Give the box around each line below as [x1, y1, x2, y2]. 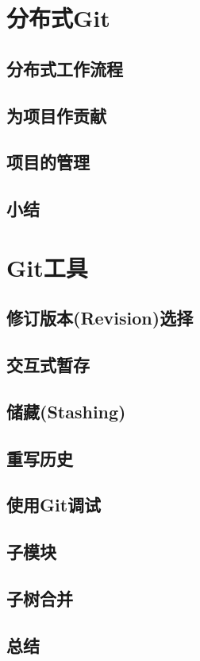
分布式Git [6, 2, 110, 34]
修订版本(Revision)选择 [6, 305, 194, 330]
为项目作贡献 [6, 103, 106, 127]
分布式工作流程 [6, 56, 123, 80]
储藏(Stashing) [6, 399, 126, 423]
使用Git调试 [6, 492, 102, 517]
